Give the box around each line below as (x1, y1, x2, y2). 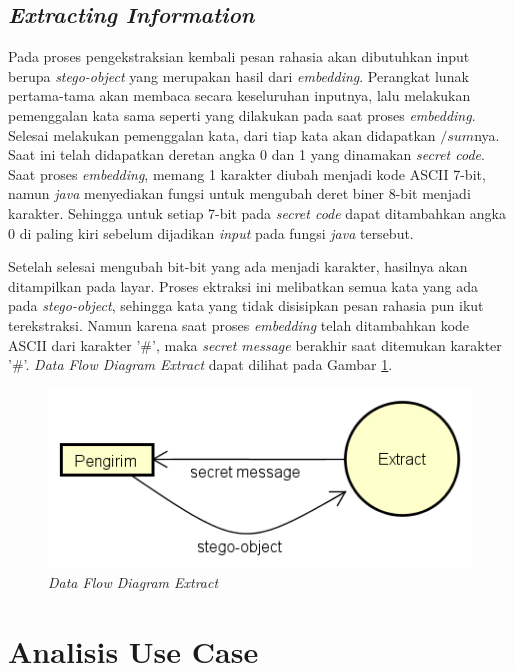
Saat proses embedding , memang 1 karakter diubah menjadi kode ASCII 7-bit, (8, 163, 486, 184)
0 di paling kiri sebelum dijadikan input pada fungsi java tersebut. (8, 222, 414, 243)
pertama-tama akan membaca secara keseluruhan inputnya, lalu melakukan (8, 85, 471, 106)
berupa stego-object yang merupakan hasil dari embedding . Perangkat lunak (8, 65, 469, 86)
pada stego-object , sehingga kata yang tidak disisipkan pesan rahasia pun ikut (8, 295, 484, 316)
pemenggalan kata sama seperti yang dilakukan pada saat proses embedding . (8, 104, 476, 125)
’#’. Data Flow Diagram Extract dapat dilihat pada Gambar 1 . (8, 354, 393, 375)
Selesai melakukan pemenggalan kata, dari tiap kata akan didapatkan (8, 124, 436, 145)
